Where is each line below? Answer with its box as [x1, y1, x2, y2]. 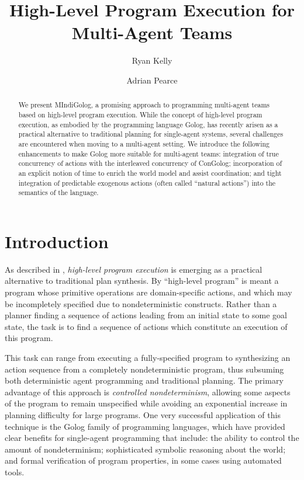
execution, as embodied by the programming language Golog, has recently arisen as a [18, 119, 278, 129]
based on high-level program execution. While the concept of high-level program [18, 109, 262, 119]
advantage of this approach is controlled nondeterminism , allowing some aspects [5, 385, 291, 398]
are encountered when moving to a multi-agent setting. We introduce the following [18, 138, 270, 148]
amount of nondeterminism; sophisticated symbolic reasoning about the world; [5, 443, 286, 455]
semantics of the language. [18, 187, 99, 197]
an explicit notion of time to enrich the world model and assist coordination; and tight [18, 168, 282, 178]
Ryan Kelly [132, 54, 172, 67]
